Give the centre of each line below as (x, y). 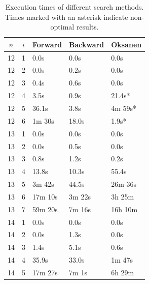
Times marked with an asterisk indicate (66, 17)
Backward (87, 44)
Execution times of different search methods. (74, 7)
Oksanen (126, 44)
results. (87, 27)
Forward (47, 44)
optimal (62, 27)
